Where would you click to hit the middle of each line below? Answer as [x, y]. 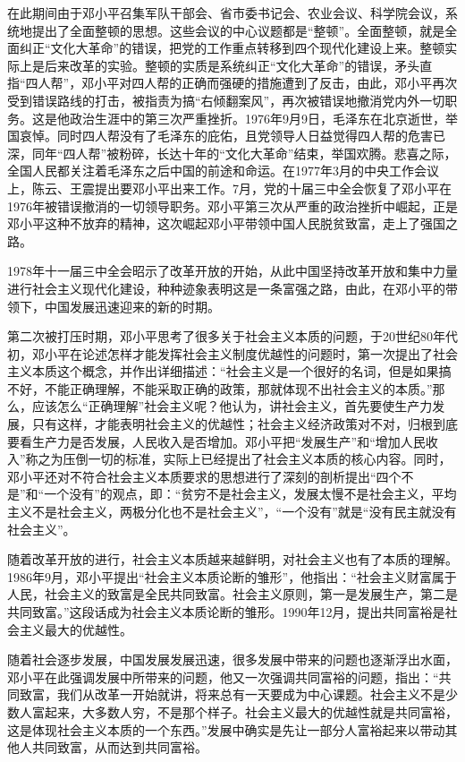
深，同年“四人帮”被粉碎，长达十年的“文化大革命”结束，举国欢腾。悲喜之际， [232, 153]
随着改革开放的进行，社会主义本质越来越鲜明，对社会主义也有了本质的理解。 [232, 559]
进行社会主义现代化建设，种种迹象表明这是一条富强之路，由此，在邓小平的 [226, 288]
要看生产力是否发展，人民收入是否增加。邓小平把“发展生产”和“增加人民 [216, 441]
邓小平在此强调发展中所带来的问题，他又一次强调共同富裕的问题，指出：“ [223, 676]
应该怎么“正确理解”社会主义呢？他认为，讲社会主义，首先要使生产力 [232, 406]
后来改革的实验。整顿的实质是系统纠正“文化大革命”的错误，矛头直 [238, 65]
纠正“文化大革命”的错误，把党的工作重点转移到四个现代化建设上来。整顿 [232, 48]
